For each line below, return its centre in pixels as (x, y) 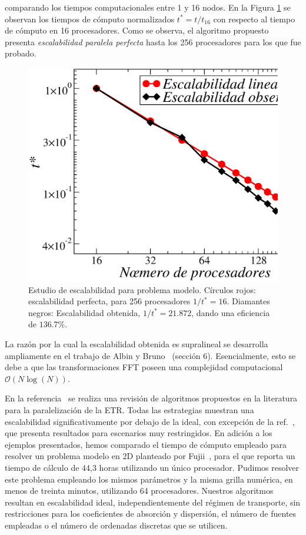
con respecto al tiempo (254, 19)
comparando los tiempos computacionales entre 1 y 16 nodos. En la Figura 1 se (148, 7)
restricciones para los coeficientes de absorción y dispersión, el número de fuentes (151, 514)
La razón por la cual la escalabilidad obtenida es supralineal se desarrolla (137, 344)
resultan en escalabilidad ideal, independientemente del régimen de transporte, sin (153, 502)
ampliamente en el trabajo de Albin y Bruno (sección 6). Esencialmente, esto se (150, 355)
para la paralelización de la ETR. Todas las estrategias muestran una (129, 410)
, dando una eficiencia (231, 312)
